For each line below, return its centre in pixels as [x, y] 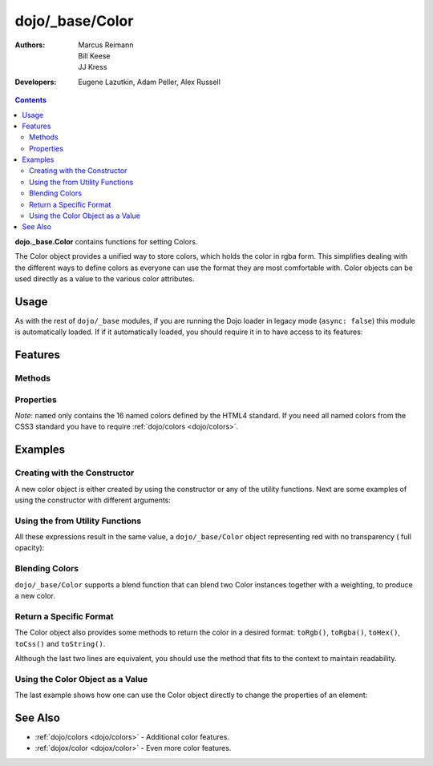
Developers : [36, 82]
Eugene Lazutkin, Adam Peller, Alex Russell [149, 82]
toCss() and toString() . [60, 643]
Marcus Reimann [106, 45]
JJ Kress [93, 67]
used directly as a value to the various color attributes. [105, 278]
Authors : [30, 45]
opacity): [30, 548]
